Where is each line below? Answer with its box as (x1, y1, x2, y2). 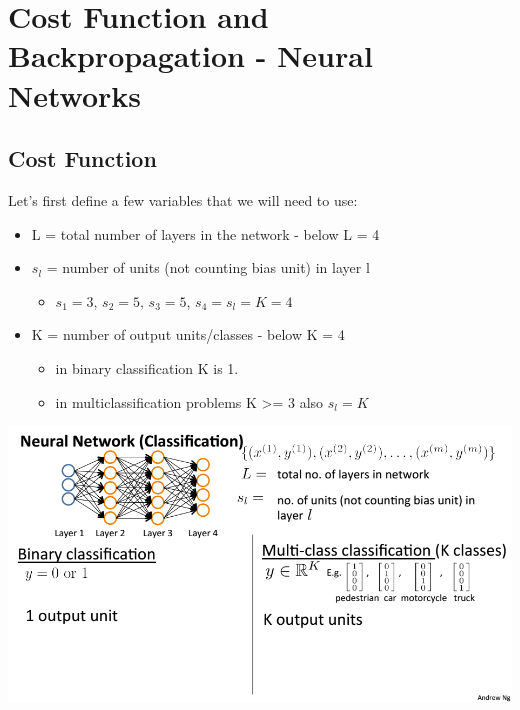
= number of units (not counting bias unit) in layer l (46, 257, 370, 278)
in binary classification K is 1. (55, 357, 239, 378)
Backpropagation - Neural (8, 35, 373, 76)
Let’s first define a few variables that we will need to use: (8, 189, 358, 210)
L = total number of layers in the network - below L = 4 (31, 223, 380, 244)
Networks (8, 74, 142, 115)
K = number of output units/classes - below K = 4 (31, 324, 345, 345)
